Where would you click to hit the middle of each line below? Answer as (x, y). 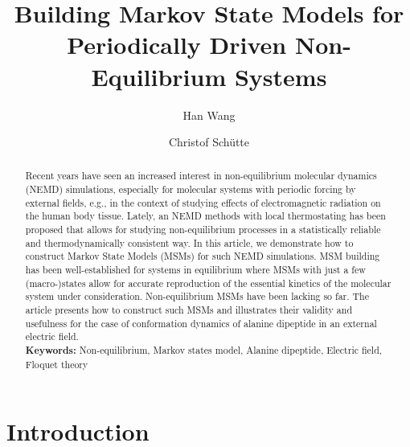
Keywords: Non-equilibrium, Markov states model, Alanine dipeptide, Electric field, (204, 351)
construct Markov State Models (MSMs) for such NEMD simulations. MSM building (203, 256)
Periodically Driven (177, 45)
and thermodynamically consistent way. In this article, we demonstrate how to (189, 242)
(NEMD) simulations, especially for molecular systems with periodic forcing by (191, 189)
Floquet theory (57, 364)
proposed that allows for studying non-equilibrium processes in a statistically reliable (203, 230)
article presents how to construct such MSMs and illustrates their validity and (189, 310)
